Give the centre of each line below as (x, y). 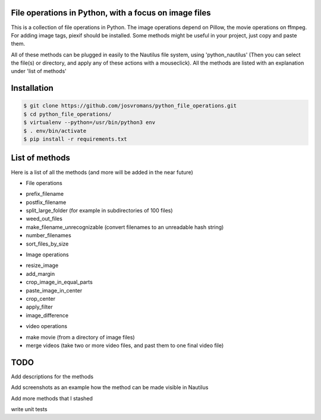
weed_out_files (44, 219)
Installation (32, 88)
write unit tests (29, 409)
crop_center (41, 299)
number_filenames (48, 236)
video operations (47, 326)
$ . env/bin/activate (55, 131)
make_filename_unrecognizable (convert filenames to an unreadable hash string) (125, 227)
